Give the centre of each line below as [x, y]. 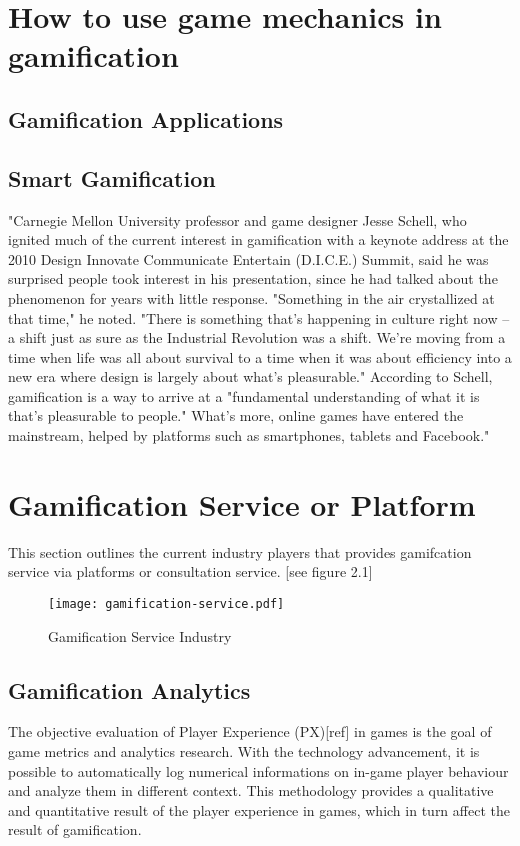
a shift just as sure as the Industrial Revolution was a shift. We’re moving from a [257, 337]
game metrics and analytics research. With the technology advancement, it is [244, 751]
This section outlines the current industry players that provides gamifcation [240, 551]
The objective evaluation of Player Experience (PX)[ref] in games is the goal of [250, 731]
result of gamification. [75, 829]
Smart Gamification [112, 177]
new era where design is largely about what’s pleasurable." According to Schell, [250, 376]
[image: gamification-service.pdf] [166, 603]
